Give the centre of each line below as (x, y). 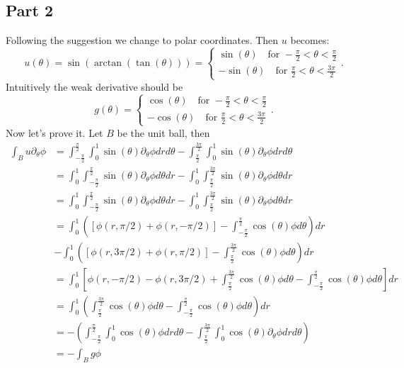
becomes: (310, 40)
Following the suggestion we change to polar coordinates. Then (142, 40)
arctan (108, 63)
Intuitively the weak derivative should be (94, 86)
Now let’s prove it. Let (54, 132)
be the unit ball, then (163, 132)
